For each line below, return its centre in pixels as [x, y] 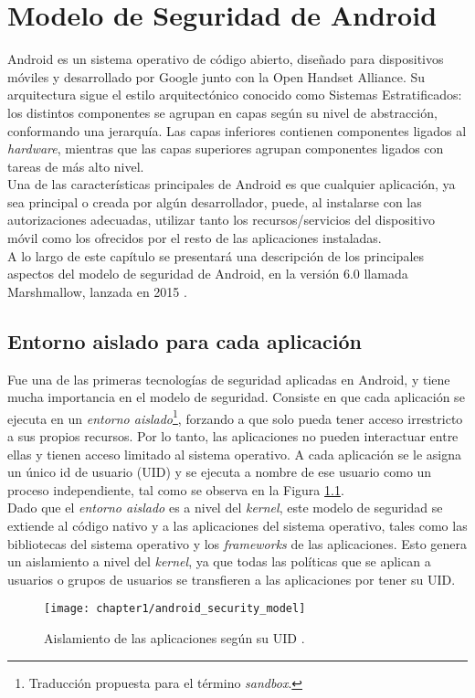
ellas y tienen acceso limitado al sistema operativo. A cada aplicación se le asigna [235, 454]
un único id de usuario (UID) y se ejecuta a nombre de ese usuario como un [220, 472]
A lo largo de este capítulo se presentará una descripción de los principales [216, 255]
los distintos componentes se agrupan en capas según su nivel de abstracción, [222, 112]
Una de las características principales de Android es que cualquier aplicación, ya [232, 184]
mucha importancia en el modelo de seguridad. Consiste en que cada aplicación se [236, 397]
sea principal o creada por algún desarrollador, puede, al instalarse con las [215, 201]
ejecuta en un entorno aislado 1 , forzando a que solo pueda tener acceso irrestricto [235, 417]
